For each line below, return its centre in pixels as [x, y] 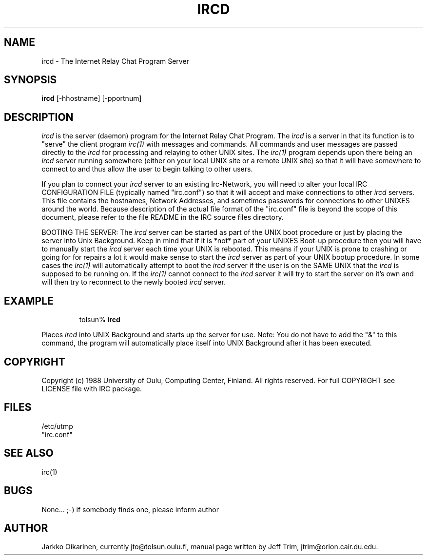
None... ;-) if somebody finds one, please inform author [130, 509]
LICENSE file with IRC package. [92, 388]
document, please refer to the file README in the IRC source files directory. [163, 217]
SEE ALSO [29, 453]
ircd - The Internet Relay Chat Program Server [115, 61]
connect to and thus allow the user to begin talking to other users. [147, 169]
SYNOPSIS [30, 80]
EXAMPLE [29, 301]
